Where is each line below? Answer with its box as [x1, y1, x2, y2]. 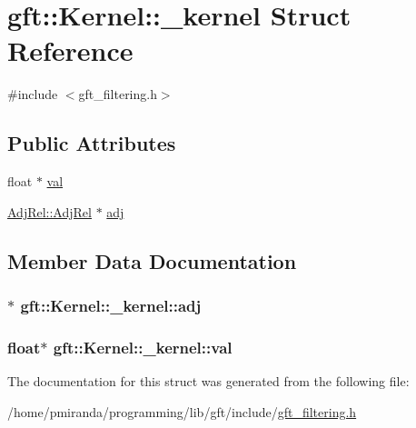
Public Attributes [7, 129, 176, 157]
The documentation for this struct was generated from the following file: [7, 372, 410, 391]
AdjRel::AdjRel [7, 202, 92, 221]
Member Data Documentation [7, 246, 297, 274]
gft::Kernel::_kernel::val [53, 335, 233, 358]
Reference [7, 32, 134, 69]
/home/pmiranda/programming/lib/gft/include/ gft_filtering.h [7, 402, 357, 421]
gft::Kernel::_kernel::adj [20, 294, 202, 316]
